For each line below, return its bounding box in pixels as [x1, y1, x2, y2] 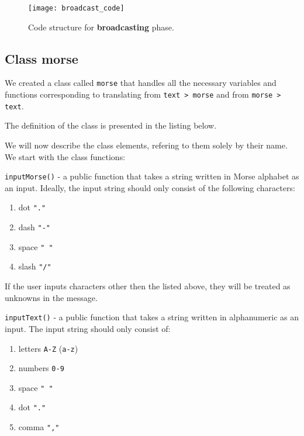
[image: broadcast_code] [28, 4, 125, 12]
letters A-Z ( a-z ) [18, 342, 78, 354]
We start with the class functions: [5, 150, 126, 162]
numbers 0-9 [18, 362, 64, 374]
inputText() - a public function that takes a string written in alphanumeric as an [5, 311, 299, 323]
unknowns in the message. [5, 291, 98, 303]
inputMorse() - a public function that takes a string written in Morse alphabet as [5, 170, 299, 182]
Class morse [5, 49, 78, 67]
